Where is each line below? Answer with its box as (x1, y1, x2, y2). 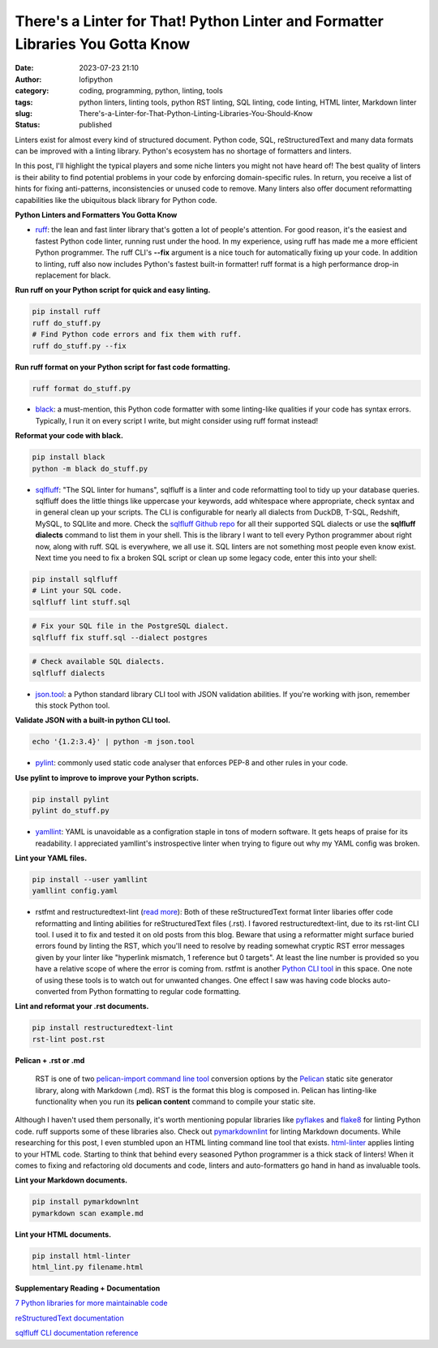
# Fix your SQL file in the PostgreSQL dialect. (32, 622, 230, 631)
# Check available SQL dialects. (32, 657, 165, 666)
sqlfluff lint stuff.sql (32, 597, 131, 606)
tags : (15, 97, 33, 107)
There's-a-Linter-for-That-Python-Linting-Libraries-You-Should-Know (79, 108, 313, 118)
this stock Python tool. (35, 700, 110, 710)
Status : (15, 120, 41, 130)
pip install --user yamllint (32, 875, 148, 884)
